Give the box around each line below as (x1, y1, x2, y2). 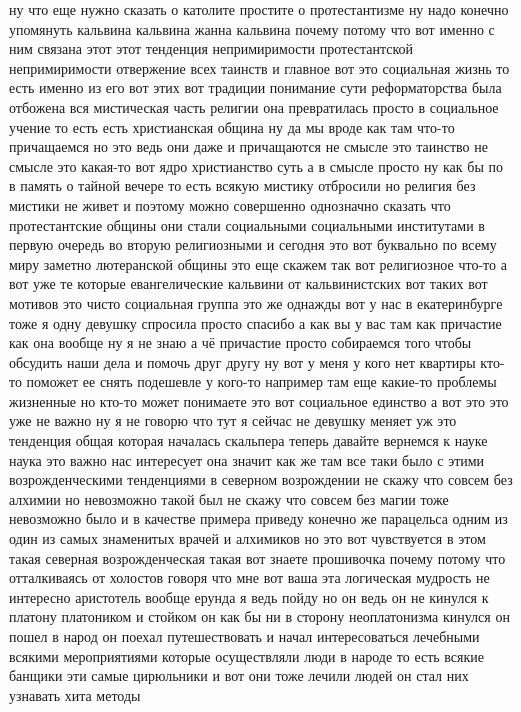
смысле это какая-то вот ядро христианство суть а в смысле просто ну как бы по (9, 155, 503, 176)
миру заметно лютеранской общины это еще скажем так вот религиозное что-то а (9, 253, 507, 274)
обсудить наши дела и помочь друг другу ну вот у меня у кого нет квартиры (9, 351, 476, 372)
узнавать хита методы (9, 684, 141, 705)
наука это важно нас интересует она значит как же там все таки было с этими (9, 449, 485, 470)
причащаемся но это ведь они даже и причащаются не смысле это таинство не (9, 136, 488, 157)
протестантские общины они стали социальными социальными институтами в (9, 214, 485, 235)
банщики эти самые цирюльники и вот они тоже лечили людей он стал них (9, 665, 469, 686)
